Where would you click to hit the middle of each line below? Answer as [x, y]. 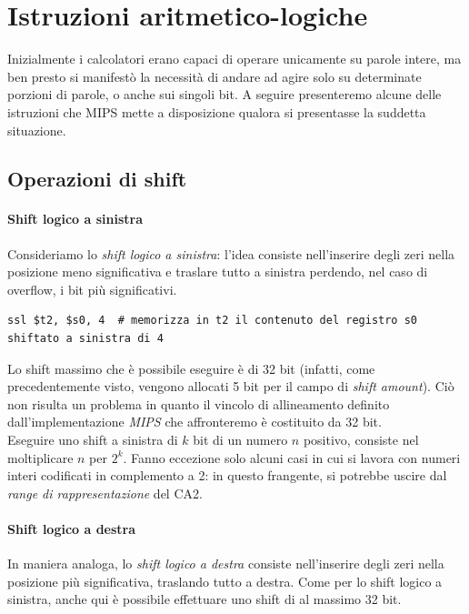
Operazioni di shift [97, 179]
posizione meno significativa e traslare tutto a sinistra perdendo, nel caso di [218, 272]
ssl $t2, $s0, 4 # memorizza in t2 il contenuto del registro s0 [213, 321]
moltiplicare [40, 457]
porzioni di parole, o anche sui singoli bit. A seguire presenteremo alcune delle [225, 94]
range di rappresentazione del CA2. [105, 493]
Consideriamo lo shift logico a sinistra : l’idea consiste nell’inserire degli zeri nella [231, 253]
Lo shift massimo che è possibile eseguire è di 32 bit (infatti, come [191, 368]
